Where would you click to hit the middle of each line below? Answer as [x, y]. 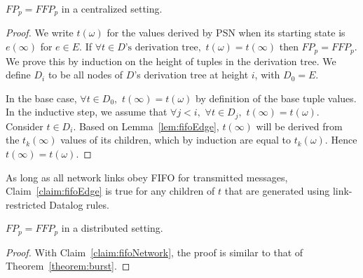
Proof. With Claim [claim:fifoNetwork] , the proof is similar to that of [155, 252]
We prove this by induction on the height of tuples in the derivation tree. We [171, 61]
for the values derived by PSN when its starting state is [226, 33]
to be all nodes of [85, 75]
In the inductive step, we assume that [87, 112]
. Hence [341, 140]
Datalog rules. [79, 204]
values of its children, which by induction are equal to [176, 140]
